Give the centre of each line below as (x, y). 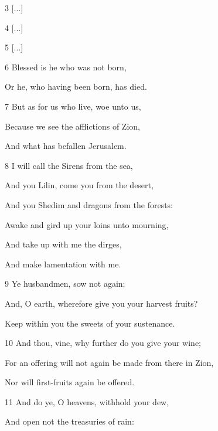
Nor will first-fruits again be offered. (70, 382)
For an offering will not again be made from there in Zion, (109, 362)
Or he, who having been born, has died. (76, 86)
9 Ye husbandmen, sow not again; (65, 284)
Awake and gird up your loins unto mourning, (87, 224)
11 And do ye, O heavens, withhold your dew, (87, 401)
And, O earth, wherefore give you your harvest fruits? (101, 303)
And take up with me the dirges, (63, 244)
